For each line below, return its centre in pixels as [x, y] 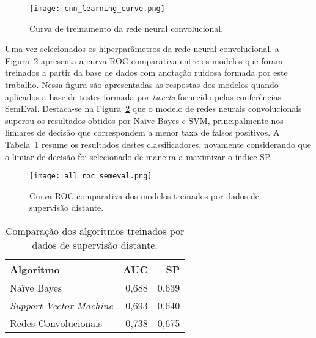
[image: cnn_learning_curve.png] [97, 9]
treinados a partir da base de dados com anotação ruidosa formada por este [146, 72]
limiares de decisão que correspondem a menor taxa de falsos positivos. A [142, 132]
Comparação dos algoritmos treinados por [95, 231]
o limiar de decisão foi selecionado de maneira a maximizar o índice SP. [139, 156]
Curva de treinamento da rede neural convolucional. [127, 28]
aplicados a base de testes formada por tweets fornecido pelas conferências [143, 96]
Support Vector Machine [61, 306]
